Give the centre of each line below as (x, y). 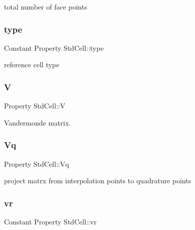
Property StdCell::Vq (36, 163)
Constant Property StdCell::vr (50, 222)
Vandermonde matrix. (37, 122)
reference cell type (32, 65)
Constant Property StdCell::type (54, 47)
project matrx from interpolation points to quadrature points (98, 181)
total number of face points (46, 7)
